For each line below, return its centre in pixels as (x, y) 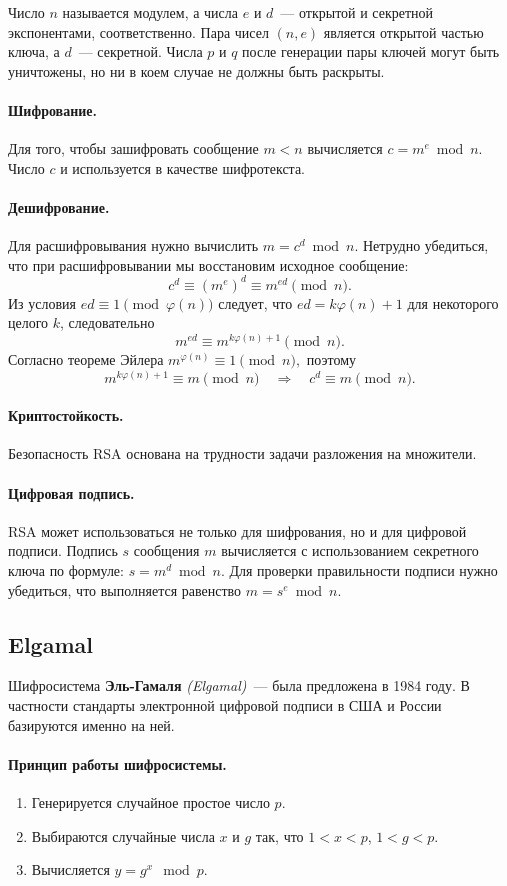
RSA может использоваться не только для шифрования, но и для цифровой (237, 530)
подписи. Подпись (63, 550)
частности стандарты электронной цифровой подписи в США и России (225, 705)
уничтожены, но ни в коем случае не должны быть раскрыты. (196, 70)
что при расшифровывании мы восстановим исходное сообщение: (208, 264)
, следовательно (107, 322)
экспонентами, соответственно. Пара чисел (138, 31)
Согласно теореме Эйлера (86, 359)
